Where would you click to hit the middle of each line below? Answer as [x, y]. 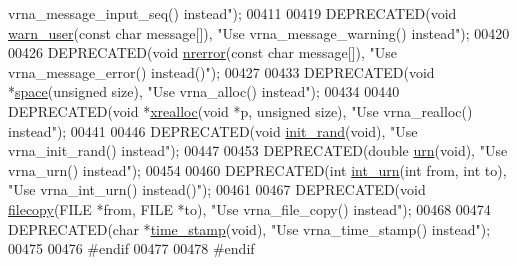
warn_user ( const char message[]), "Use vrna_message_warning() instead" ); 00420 [259, 32]
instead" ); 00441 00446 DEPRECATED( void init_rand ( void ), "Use [213, 130]
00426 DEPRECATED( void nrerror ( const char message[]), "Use [203, 52]
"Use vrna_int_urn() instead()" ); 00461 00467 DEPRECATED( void [217, 189]
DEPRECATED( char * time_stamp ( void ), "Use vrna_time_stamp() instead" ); [249, 228]
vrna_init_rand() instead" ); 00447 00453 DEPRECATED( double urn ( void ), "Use [258, 150]
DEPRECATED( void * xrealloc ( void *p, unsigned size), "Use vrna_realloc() [240, 110]
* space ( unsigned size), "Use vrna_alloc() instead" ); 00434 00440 [204, 91]
